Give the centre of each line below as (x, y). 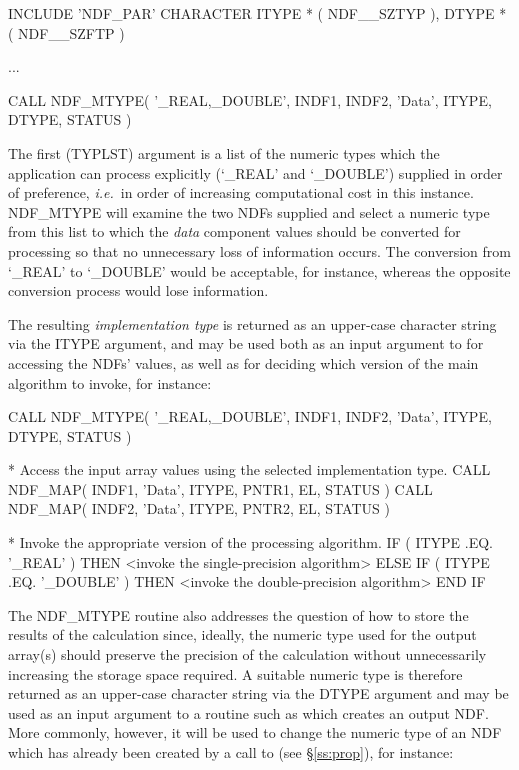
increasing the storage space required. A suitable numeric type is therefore (235, 673)
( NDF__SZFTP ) (66, 32)
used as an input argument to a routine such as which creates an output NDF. (248, 712)
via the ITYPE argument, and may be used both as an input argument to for (246, 343)
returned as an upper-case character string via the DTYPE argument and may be (258, 693)
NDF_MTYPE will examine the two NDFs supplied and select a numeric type (249, 211)
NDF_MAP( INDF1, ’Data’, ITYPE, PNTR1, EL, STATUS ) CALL (220, 488)
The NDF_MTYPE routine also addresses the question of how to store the (238, 614)
